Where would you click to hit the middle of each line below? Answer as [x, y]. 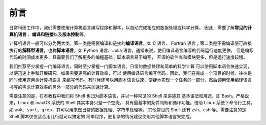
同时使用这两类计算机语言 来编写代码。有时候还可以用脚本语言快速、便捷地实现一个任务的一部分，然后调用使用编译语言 [131, 80]
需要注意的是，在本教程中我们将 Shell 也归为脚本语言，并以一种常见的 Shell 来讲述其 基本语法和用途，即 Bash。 [123, 96]
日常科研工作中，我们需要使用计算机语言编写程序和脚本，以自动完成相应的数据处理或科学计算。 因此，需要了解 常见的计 [131, 28]
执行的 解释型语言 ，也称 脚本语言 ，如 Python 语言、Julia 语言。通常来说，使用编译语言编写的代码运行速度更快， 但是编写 [131, 50]
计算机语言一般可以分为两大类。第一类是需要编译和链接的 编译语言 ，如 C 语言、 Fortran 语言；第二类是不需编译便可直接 [131, 43]
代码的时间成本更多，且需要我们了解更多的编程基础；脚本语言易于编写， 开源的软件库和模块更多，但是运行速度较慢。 [128, 57]
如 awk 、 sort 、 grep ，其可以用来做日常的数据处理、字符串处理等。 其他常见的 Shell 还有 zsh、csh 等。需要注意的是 [128, 109]
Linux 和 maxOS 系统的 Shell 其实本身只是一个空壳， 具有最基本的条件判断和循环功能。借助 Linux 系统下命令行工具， [136, 103]
